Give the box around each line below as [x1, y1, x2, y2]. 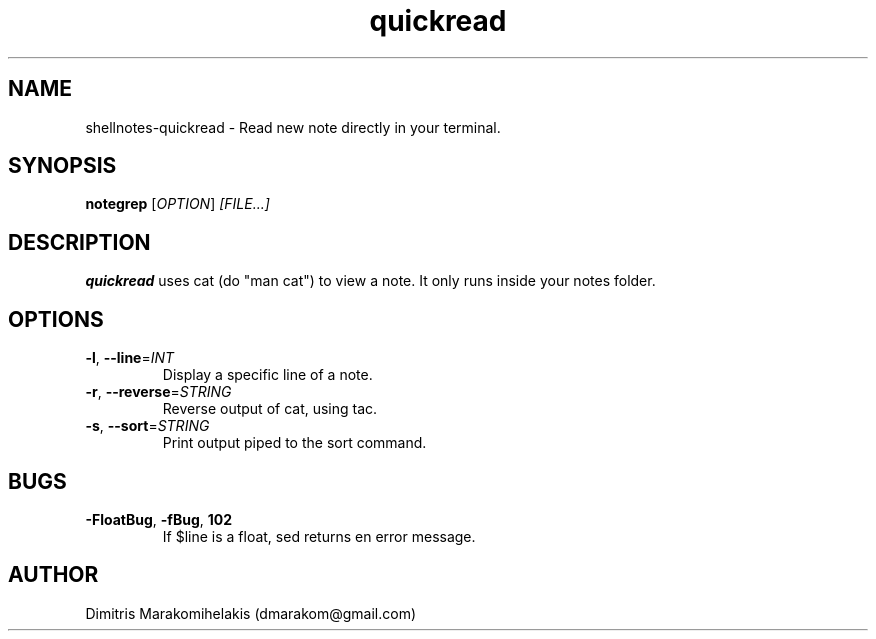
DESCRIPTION [8, 229, 151, 255]
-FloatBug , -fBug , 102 [85, 510, 233, 528]
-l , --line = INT [85, 349, 175, 367]
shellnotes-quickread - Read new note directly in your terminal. [85, 118, 501, 136]
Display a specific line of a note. [162, 366, 373, 384]
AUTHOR [8, 562, 99, 588]
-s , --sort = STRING [85, 417, 210, 435]
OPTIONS [8, 306, 104, 332]
